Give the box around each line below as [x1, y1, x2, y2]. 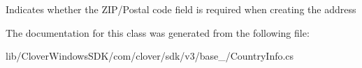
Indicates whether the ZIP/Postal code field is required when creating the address [6, 2, 356, 16]
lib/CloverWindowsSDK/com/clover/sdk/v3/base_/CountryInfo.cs [6, 49, 294, 63]
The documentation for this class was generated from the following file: [6, 25, 310, 40]
